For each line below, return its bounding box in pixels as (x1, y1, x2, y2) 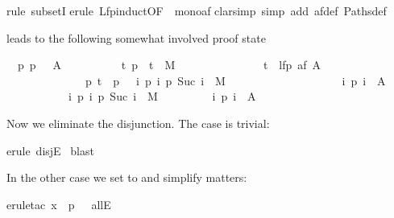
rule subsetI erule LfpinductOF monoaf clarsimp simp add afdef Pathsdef (6, 2, 387, 19)
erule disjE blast (6, 142, 94, 158)
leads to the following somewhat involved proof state (6, 29, 266, 46)
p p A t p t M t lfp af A (17, 56, 321, 73)
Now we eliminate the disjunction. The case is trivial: (6, 114, 270, 131)
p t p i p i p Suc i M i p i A (85, 72, 386, 88)
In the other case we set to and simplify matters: (6, 169, 247, 186)
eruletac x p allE (6, 195, 111, 212)
